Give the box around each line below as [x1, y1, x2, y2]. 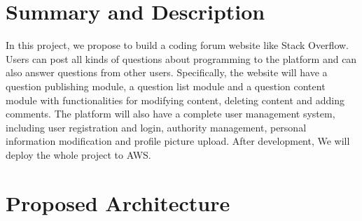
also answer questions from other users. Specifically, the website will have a [6, 65, 328, 80]
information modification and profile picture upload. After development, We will [6, 134, 350, 148]
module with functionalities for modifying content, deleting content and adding [6, 92, 344, 107]
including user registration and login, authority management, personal [6, 120, 307, 134]
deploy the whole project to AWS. [6, 147, 151, 162]
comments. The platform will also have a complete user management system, [6, 106, 335, 121]
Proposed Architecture [6, 188, 230, 217]
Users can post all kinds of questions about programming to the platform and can [6, 51, 357, 66]
